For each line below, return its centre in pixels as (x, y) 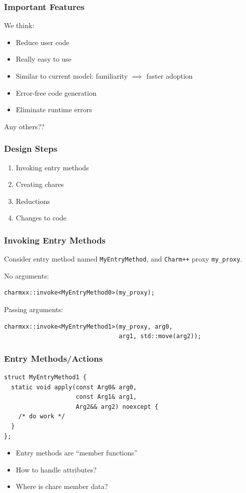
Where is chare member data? (62, 486)
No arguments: (27, 275)
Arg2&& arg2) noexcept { (117, 407)
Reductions (33, 201)
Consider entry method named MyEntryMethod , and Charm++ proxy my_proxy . (123, 259)
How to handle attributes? (56, 469)
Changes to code (41, 218)
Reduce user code (43, 42)
